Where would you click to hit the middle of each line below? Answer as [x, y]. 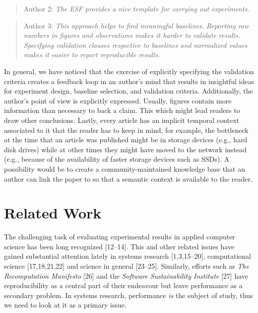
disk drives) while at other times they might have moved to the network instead [125, 149]
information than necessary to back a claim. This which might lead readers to [122, 110]
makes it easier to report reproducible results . [92, 54]
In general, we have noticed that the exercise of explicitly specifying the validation [129, 71]
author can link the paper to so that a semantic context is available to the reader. [128, 178]
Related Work [53, 213]
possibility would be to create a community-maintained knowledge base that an [125, 168]
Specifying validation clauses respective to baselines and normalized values [135, 45]
